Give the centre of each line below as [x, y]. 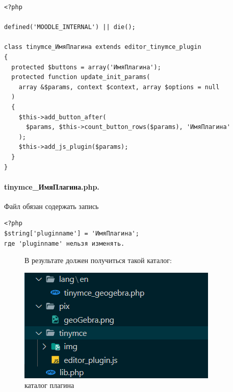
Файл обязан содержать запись [51, 206]
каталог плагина [49, 385]
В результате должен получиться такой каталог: [98, 260]
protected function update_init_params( [81, 77]
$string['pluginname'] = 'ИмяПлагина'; [72, 234]
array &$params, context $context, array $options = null [119, 87]
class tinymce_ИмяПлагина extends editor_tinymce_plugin [103, 47]
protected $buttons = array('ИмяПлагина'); [86, 67]
